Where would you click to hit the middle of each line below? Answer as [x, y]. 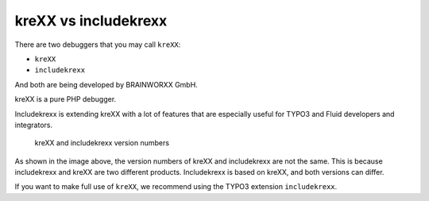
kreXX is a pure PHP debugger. [66, 99]
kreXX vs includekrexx [91, 21]
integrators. [34, 125]
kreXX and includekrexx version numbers [102, 143]
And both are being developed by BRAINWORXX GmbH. [106, 84]
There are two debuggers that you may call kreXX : [98, 44]
